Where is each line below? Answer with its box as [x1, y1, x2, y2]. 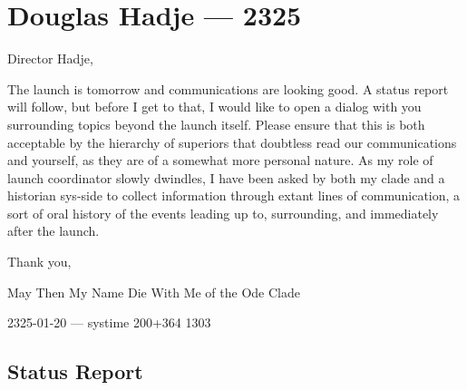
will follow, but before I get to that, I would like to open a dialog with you [7, 97, 422, 116]
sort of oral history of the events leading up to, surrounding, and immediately [7, 203, 439, 222]
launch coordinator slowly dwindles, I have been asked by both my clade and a [7, 168, 445, 187]
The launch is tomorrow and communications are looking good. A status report [7, 79, 449, 98]
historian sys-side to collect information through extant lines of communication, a [7, 186, 461, 205]
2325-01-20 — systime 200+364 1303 [7, 313, 211, 332]
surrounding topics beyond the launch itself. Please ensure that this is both [7, 114, 425, 133]
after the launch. [7, 221, 100, 240]
